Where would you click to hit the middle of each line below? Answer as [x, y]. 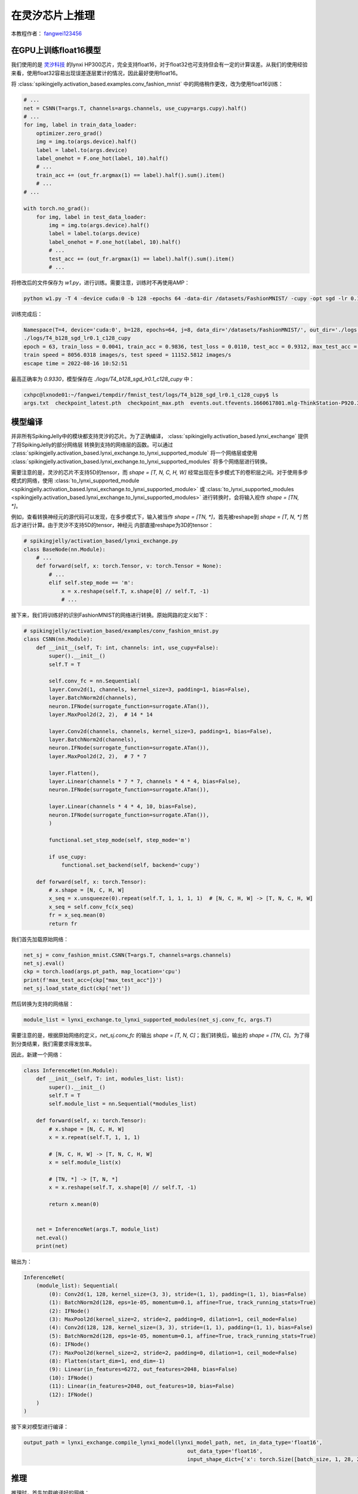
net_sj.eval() [44, 963]
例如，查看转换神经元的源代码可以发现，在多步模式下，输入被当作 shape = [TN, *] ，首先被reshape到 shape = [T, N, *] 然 [160, 516]
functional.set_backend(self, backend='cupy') [130, 865]
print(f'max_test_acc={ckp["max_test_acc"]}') [93, 980]
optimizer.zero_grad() [69, 133]
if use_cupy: [68, 857]
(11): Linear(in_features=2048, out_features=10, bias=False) [142, 1386]
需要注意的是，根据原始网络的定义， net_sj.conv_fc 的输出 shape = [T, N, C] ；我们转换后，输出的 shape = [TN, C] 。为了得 [160, 1035]
